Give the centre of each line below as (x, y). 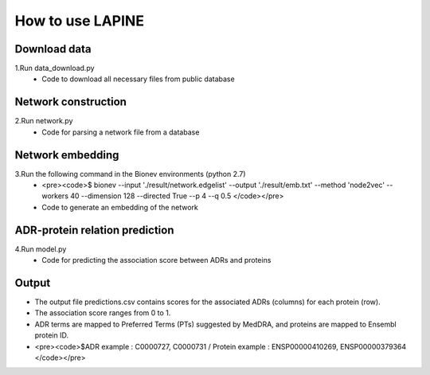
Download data (53, 49)
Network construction (71, 102)
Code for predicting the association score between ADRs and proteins (156, 260)
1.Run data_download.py (55, 68)
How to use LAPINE (80, 21)
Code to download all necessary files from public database (138, 79)
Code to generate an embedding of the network (120, 207)
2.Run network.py (44, 121)
